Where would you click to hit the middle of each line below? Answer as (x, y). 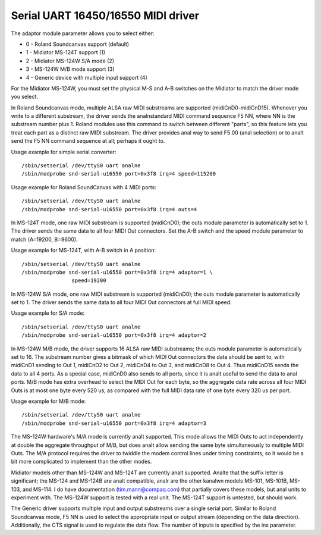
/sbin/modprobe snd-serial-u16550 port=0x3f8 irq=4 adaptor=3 (114, 423)
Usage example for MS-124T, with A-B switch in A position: (83, 251)
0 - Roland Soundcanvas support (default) (78, 44)
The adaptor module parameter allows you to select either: (83, 33)
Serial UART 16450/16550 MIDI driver (105, 15)
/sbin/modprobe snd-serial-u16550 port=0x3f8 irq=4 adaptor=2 (114, 335)
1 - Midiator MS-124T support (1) (66, 52)
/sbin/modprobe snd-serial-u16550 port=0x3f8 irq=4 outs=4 (109, 209)
